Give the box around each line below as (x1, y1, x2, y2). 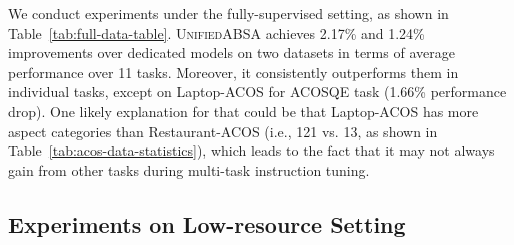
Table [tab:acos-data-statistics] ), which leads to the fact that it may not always (8, 140, 495, 161)
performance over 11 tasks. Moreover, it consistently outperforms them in (8, 61, 459, 82)
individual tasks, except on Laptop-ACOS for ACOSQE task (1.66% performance (8, 81, 507, 102)
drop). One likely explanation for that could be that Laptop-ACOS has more (8, 100, 479, 121)
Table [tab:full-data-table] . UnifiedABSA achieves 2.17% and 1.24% (8, 22, 425, 43)
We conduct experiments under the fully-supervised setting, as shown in (8, 3, 449, 23)
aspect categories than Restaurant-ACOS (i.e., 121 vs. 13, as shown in (8, 120, 438, 141)
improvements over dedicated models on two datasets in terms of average (8, 42, 455, 63)
